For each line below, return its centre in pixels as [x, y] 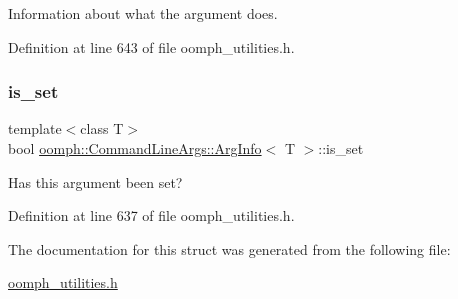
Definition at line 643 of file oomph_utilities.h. [151, 46]
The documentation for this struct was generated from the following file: [229, 248]
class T [102, 128]
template [35, 128]
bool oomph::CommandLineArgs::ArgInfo [135, 148]
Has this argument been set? [95, 181]
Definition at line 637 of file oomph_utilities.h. [151, 215]
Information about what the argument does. [143, 13]
